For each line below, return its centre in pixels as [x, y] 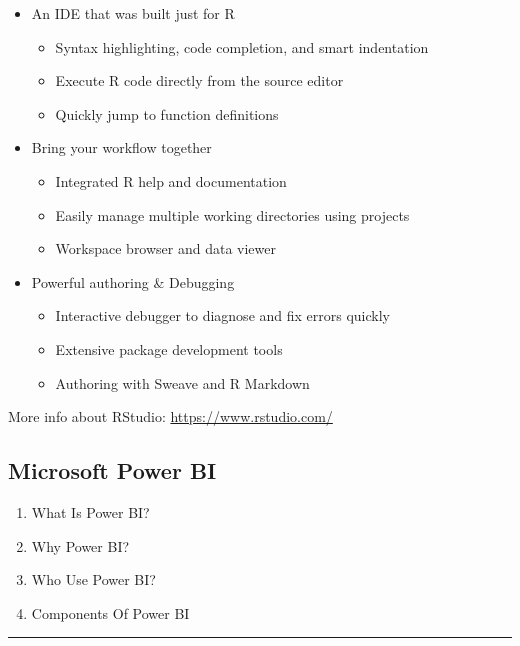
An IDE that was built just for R [133, 13]
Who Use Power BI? [93, 579]
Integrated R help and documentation [171, 180]
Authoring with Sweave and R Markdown [182, 382]
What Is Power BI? [90, 511]
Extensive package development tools [169, 348]
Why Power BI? [80, 545]
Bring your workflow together [121, 147]
